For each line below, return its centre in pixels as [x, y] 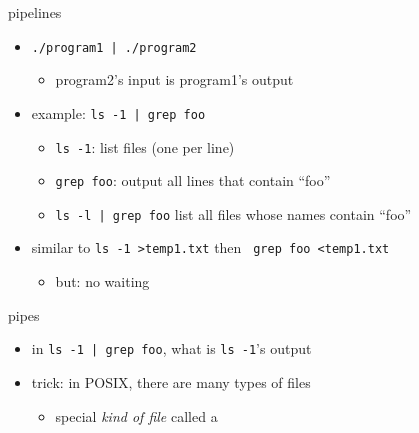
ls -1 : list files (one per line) [145, 146]
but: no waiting [102, 281]
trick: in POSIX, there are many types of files [171, 381]
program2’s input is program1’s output [174, 79]
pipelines [35, 12]
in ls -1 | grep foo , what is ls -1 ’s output [171, 348]
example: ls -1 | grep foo [118, 112]
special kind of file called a [136, 415]
